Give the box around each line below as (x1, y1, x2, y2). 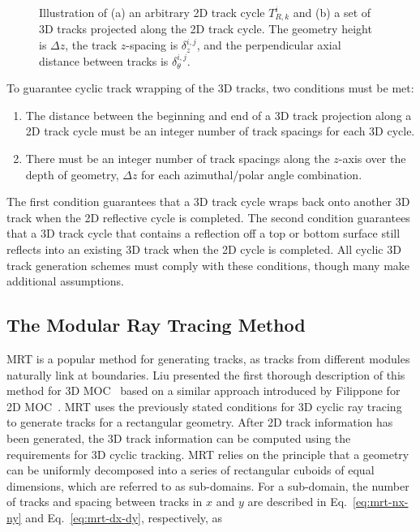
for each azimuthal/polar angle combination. (141, 165, 362, 182)
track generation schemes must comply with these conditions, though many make (6, 256, 410, 273)
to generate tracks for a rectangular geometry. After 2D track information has (6, 414, 393, 431)
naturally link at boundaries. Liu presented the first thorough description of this (6, 366, 405, 383)
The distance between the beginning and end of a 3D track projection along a (25, 106, 412, 123)
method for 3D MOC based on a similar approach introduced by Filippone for (6, 382, 401, 399)
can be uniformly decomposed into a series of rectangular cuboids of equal (6, 461, 375, 478)
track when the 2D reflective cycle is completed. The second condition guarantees (6, 208, 410, 225)
